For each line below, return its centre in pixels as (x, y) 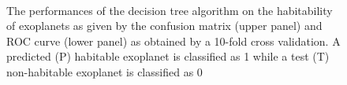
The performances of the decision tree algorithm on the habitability (170, 10)
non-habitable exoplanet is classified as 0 (104, 71)
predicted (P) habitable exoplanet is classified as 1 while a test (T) (168, 56)
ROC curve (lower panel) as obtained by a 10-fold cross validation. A (173, 41)
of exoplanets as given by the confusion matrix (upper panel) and (164, 26)
